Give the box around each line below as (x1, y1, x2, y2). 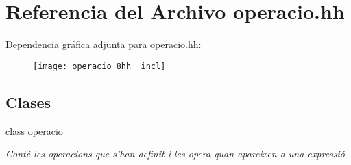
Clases (5, 91, 51, 112)
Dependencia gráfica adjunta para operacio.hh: (5, 37, 202, 51)
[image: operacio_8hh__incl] (33, 61, 166, 71)
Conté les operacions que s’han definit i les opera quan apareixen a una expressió (5, 147, 345, 161)
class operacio (5, 123, 63, 138)
